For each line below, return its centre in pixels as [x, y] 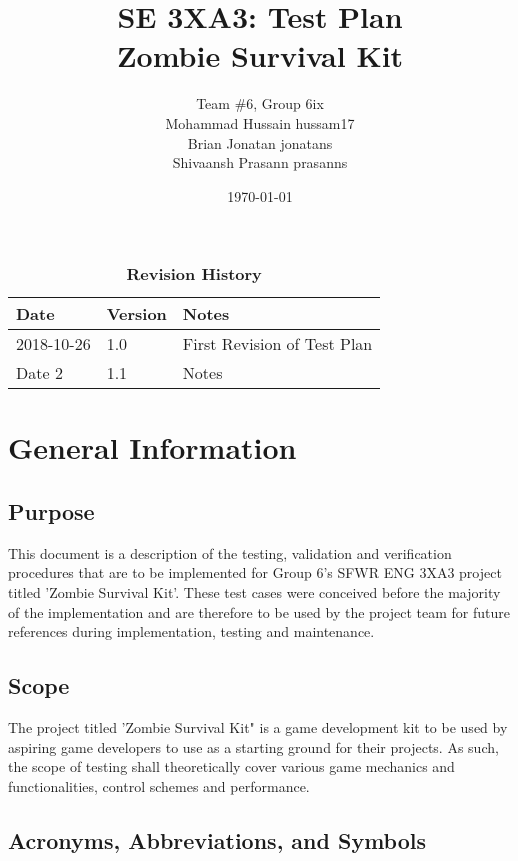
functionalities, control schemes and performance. [159, 785]
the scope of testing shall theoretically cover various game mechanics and [231, 766]
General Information [152, 447]
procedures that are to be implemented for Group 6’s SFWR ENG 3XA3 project [255, 572]
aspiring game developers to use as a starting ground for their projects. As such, [253, 746]
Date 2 [39, 373]
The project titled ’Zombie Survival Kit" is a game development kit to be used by [258, 727]
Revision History [194, 274]
